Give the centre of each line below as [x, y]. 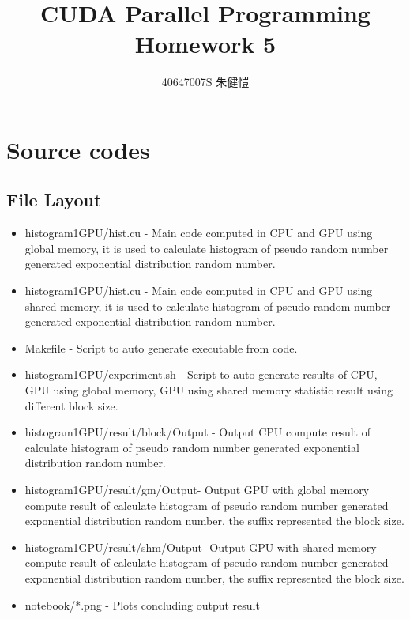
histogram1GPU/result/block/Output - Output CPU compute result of [198, 432]
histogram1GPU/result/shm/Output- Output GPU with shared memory [201, 547]
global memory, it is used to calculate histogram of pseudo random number [207, 248]
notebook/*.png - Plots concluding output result [142, 604]
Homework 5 [205, 44]
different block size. [71, 405]
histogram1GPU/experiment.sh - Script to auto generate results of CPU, [201, 374]
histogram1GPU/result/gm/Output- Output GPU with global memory [197, 490]
